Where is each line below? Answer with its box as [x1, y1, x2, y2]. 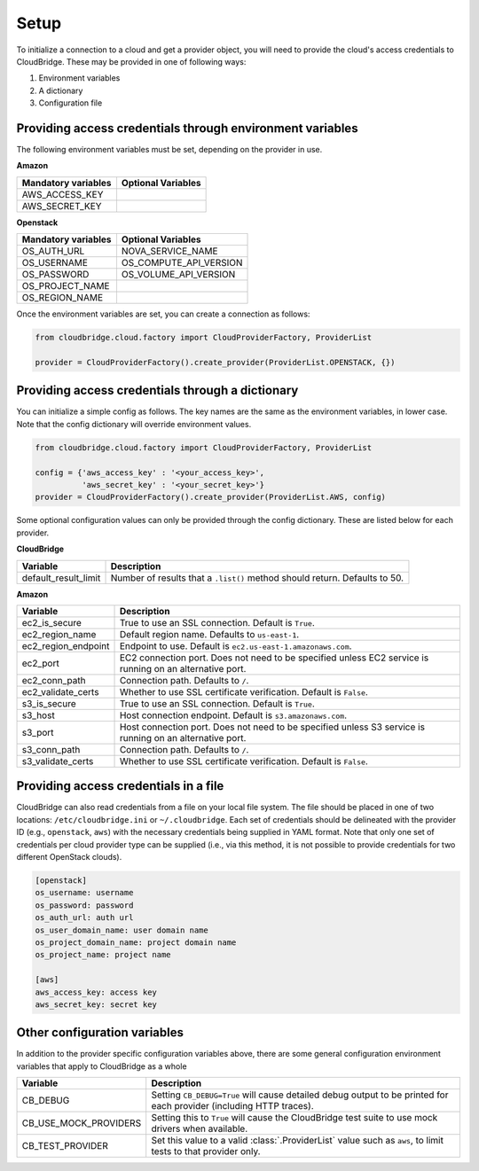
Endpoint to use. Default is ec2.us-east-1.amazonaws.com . [119, 639, 352, 652]
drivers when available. [151, 1122, 248, 1135]
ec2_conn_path [21, 674, 86, 686]
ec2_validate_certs [21, 685, 99, 698]
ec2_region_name [21, 628, 97, 640]
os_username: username [35, 887, 134, 898]
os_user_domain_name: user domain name [35, 925, 208, 935]
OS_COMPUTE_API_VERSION [121, 257, 243, 269]
